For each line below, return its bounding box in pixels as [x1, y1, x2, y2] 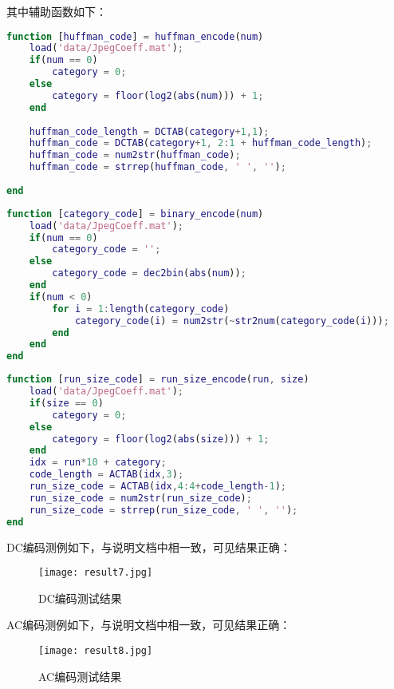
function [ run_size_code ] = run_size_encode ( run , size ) [6, 374, 309, 386]
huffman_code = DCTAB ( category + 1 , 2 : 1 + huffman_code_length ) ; [29, 137, 372, 149]
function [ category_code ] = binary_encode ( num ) [6, 208, 264, 220]
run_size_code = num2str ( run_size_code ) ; [29, 492, 252, 504]
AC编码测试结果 [38, 667, 122, 684]
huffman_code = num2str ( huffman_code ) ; [29, 149, 241, 161]
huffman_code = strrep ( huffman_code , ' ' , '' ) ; [29, 161, 286, 173]
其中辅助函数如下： [6, 3, 107, 19]
